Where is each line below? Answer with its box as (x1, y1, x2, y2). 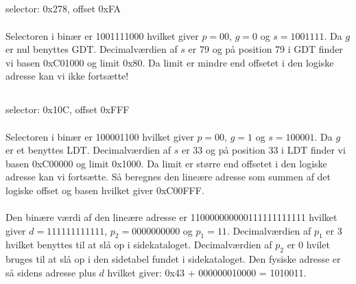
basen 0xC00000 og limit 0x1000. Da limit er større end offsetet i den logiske (5, 156, 327, 170)
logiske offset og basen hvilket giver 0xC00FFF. (5, 182, 204, 197)
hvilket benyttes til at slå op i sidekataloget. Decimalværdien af (5, 237, 272, 252)
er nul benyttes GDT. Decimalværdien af (5, 42, 178, 56)
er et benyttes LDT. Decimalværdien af (5, 143, 171, 157)
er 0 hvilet (287, 237, 330, 252)
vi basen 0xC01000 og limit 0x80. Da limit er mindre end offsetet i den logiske (5, 55, 334, 69)
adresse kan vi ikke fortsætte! (5, 69, 129, 83)
